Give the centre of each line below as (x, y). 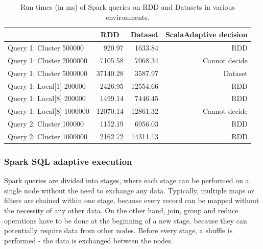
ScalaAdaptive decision (206, 34)
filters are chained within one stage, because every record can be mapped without (132, 200)
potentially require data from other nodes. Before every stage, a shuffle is (118, 230)
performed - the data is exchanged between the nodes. (89, 240)
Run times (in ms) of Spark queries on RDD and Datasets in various (127, 7)
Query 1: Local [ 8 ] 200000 (47, 98)
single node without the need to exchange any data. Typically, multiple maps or (129, 190)
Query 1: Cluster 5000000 (48, 73)
